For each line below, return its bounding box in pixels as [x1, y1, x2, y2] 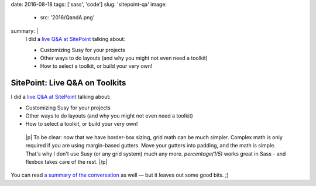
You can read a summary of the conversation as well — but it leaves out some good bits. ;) [11, 171, 229, 178]
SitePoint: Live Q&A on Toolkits [11, 78, 126, 88]
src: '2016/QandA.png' [40, 14, 95, 21]
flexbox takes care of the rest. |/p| [25, 158, 108, 165]
